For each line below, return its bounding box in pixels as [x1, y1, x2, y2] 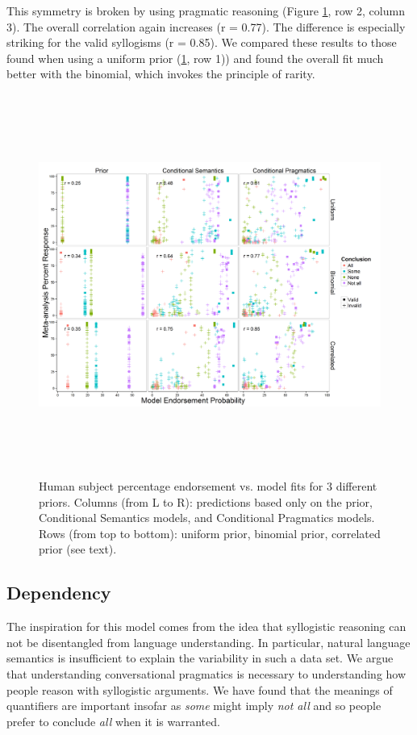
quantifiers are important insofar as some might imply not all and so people [6, 697, 382, 714]
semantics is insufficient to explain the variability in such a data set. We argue [6, 649, 394, 666]
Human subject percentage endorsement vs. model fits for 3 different [39, 478, 377, 494]
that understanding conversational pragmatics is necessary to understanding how [6, 665, 407, 682]
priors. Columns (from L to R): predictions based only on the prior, [39, 493, 373, 510]
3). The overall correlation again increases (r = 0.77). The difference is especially [6, 18, 406, 35]
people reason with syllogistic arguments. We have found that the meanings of [6, 681, 393, 698]
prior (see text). [39, 541, 117, 558]
